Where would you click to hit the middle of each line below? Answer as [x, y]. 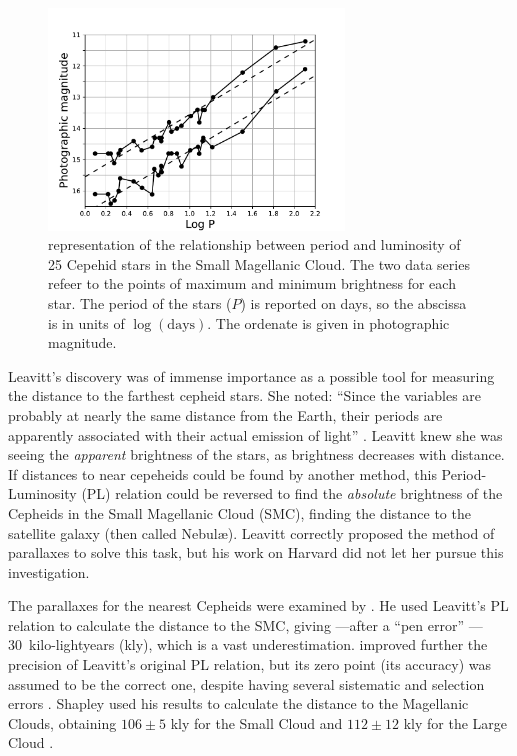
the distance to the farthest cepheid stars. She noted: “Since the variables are [245, 395]
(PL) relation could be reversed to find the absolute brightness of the [292, 493]
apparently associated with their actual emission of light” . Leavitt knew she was [255, 434]
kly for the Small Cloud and [256, 722]
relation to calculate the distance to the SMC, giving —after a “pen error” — [245, 624]
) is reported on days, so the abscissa [353, 302]
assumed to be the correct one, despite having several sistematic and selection [246, 683]
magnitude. [82, 342]
